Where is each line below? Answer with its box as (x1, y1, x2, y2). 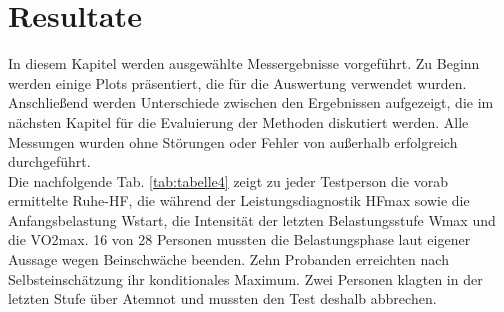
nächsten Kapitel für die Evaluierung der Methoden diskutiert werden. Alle (8, 111, 469, 132)
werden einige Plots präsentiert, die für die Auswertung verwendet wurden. (8, 72, 467, 93)
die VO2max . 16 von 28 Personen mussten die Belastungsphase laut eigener (8, 229, 471, 250)
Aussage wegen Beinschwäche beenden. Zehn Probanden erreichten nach (8, 249, 449, 270)
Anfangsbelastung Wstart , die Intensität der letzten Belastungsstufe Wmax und (8, 209, 496, 230)
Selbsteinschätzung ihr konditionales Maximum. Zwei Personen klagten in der (8, 268, 483, 289)
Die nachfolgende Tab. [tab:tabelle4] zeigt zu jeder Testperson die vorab (8, 170, 448, 191)
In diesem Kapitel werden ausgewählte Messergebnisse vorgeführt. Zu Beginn (8, 53, 480, 74)
